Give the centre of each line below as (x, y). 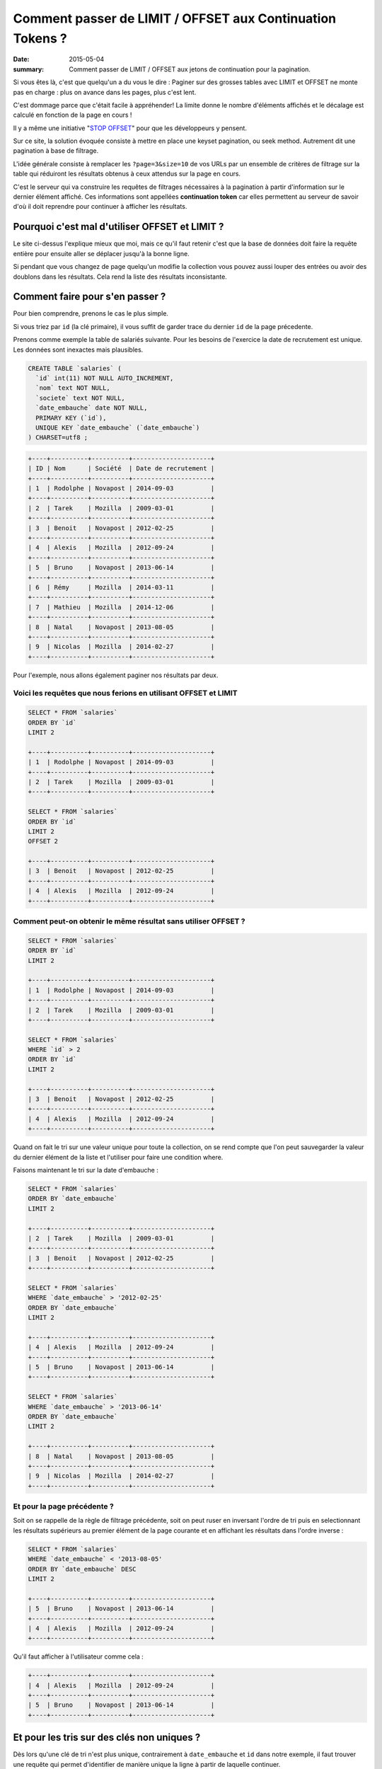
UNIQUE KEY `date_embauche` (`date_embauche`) (118, 427)
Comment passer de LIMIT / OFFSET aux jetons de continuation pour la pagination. (190, 69)
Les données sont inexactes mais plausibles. (78, 350)
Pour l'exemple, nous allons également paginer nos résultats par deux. (116, 675)
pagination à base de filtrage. (56, 151)
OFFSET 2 (43, 841)
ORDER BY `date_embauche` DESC (82, 1569)
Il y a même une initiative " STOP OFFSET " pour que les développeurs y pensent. (130, 128)
